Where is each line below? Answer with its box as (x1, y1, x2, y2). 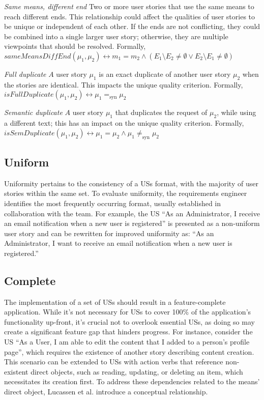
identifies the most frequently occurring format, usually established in (4, 197, 221, 208)
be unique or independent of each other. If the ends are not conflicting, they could (4, 21, 260, 32)
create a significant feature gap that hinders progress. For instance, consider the (4, 326, 253, 337)
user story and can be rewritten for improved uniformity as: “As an (4, 227, 214, 238)
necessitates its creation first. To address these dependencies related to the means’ (4, 376, 260, 387)
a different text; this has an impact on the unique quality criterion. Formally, (4, 118, 244, 128)
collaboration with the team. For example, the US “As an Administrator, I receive (4, 208, 260, 218)
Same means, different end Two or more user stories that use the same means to (4, 1, 254, 11)
